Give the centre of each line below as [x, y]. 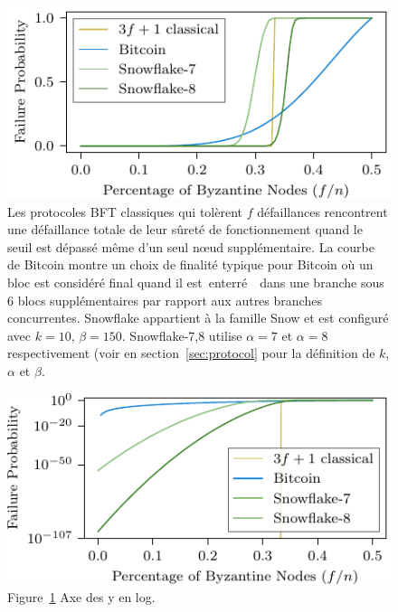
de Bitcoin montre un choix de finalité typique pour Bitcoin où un [190, 264]
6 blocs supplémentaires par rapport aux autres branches [165, 300]
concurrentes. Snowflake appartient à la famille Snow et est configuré [198, 318]
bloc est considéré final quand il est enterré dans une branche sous [196, 282]
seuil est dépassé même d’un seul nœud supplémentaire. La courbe [191, 246]
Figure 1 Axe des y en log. [81, 597]
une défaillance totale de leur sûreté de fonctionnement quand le [185, 229]
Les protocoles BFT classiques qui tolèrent [125, 211]
